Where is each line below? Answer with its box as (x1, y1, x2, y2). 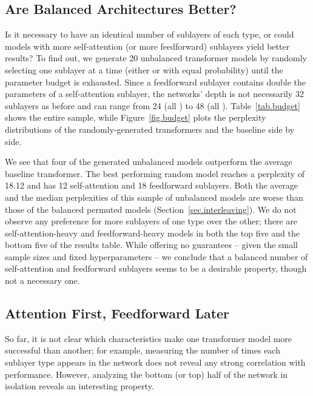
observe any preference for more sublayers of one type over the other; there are (5, 215, 298, 227)
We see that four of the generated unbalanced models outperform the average (5, 155, 292, 168)
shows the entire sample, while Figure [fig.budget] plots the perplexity (5, 111, 266, 124)
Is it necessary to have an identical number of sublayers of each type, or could (5, 28, 294, 41)
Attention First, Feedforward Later (5, 304, 230, 323)
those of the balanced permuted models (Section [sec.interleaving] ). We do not (5, 203, 297, 215)
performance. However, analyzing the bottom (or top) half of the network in (5, 367, 288, 380)
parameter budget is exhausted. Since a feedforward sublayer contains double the (5, 75, 306, 88)
